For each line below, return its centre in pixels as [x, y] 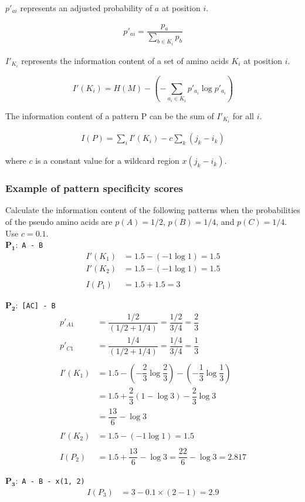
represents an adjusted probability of [86, 8]
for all [243, 115]
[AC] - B [39, 306]
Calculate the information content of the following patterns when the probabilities [153, 210]
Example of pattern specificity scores [94, 188]
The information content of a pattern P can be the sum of [110, 115]
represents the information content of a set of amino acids [125, 60]
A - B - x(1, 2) [53, 482]
